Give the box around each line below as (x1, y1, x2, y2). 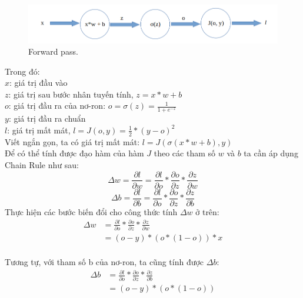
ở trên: (195, 205, 219, 217)
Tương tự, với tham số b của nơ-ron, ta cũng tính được (5, 256, 204, 268)
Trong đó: (5, 65, 40, 77)
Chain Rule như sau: (5, 158, 79, 170)
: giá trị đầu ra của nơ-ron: (8, 99, 106, 112)
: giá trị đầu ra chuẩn (8, 112, 86, 125)
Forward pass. (28, 45, 78, 58)
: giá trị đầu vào (9, 76, 68, 89)
